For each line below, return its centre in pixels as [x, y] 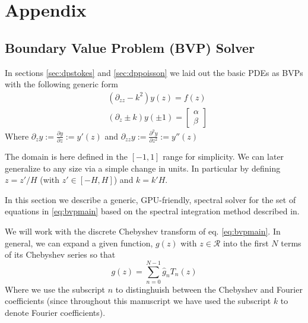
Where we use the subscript [55, 289]
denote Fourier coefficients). [55, 313]
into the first [246, 243]
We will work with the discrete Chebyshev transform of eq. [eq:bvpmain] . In [143, 231]
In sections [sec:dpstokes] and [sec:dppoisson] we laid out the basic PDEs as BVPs [154, 72]
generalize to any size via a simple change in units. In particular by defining [143, 168]
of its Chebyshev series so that [60, 254]
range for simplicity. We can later [223, 156]
